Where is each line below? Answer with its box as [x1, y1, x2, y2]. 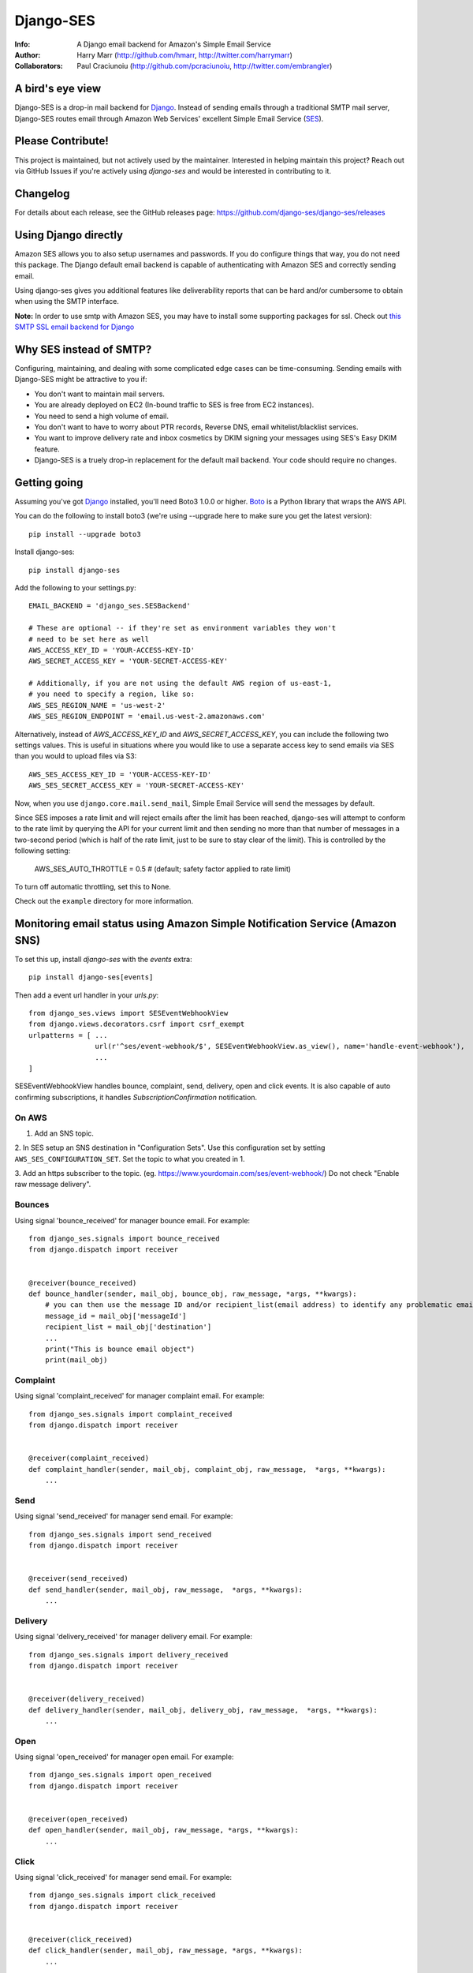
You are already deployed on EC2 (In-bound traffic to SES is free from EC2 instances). [34, 400, 315, 410]
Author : [14, 50, 41, 59]
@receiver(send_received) [28, 1574, 129, 1583]
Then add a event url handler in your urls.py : [14, 990, 159, 1000]
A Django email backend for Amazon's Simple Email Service [76, 39, 271, 49]
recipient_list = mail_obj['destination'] [44, 1323, 212, 1331]
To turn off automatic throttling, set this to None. [14, 882, 171, 891]
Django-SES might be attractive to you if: [14, 375, 147, 384]
